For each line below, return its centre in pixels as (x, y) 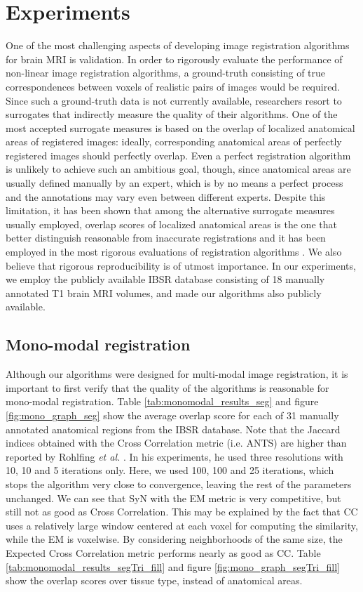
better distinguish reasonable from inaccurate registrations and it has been (166, 238)
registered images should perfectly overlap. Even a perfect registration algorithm (178, 155)
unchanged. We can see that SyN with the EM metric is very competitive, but (173, 498)
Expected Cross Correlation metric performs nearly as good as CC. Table (163, 552)
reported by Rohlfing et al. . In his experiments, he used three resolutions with (174, 456)
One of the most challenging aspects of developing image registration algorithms (178, 45)
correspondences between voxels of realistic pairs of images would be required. (173, 86)
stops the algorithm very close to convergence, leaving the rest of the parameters (179, 484)
